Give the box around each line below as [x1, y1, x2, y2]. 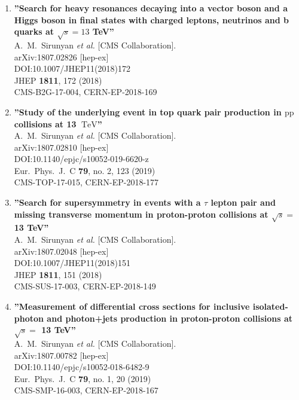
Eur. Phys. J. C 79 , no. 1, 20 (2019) [14, 372, 151, 384]
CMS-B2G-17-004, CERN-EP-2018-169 [14, 86, 157, 98]
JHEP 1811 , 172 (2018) [14, 74, 102, 86]
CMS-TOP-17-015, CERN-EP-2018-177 [14, 176, 159, 188]
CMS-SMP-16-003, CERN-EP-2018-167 [14, 384, 158, 396]
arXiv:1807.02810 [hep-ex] [14, 141, 109, 153]
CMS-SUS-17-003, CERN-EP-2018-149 [14, 280, 156, 292]
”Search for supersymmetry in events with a [14, 196, 201, 209]
